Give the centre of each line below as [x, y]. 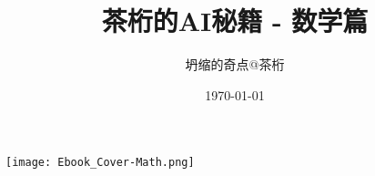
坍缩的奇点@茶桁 [235, 64]
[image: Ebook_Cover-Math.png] [100, 163]
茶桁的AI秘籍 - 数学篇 [235, 21]
